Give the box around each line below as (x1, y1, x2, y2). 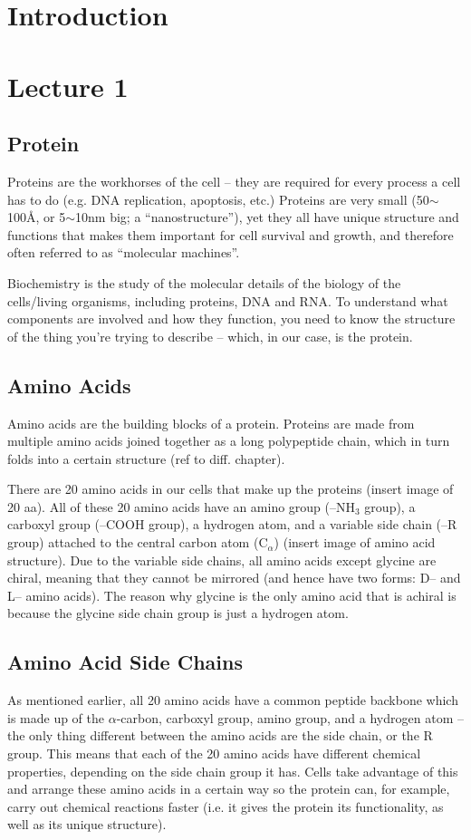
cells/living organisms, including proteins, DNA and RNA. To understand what (7, 291, 448, 310)
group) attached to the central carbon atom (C (7, 533, 268, 552)
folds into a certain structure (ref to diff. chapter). (7, 449, 285, 468)
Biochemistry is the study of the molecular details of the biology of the (7, 273, 401, 292)
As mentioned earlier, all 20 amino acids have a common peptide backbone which (7, 690, 458, 710)
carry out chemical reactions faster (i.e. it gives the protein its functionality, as (7, 797, 444, 816)
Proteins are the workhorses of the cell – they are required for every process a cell (7, 171, 461, 190)
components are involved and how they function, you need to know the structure (7, 309, 456, 328)
